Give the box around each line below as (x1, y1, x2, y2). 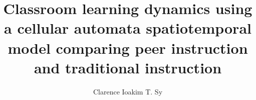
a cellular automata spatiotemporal (4, 18, 251, 38)
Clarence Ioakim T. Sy (93, 86, 163, 96)
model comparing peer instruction (8, 37, 248, 58)
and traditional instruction (34, 57, 222, 77)
